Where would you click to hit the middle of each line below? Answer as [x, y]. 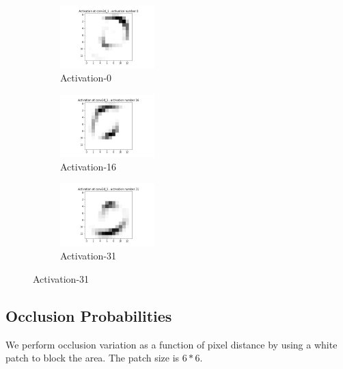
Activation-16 [88, 167]
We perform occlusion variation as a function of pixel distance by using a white [171, 344]
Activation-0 [86, 78]
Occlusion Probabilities [89, 315]
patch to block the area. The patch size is [93, 358]
